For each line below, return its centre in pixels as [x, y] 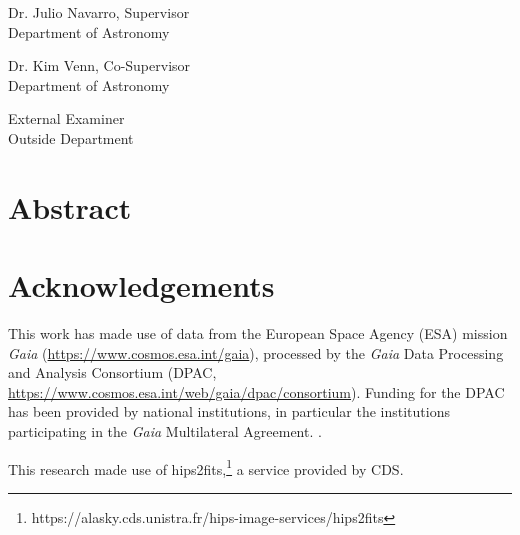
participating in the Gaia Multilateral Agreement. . [165, 431]
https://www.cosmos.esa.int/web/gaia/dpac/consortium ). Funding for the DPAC [256, 391]
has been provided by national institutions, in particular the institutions [229, 411]
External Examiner [66, 118]
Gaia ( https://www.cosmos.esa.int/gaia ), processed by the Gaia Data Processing [256, 352]
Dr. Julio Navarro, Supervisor [99, 12]
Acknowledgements [141, 285]
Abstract [70, 206]
